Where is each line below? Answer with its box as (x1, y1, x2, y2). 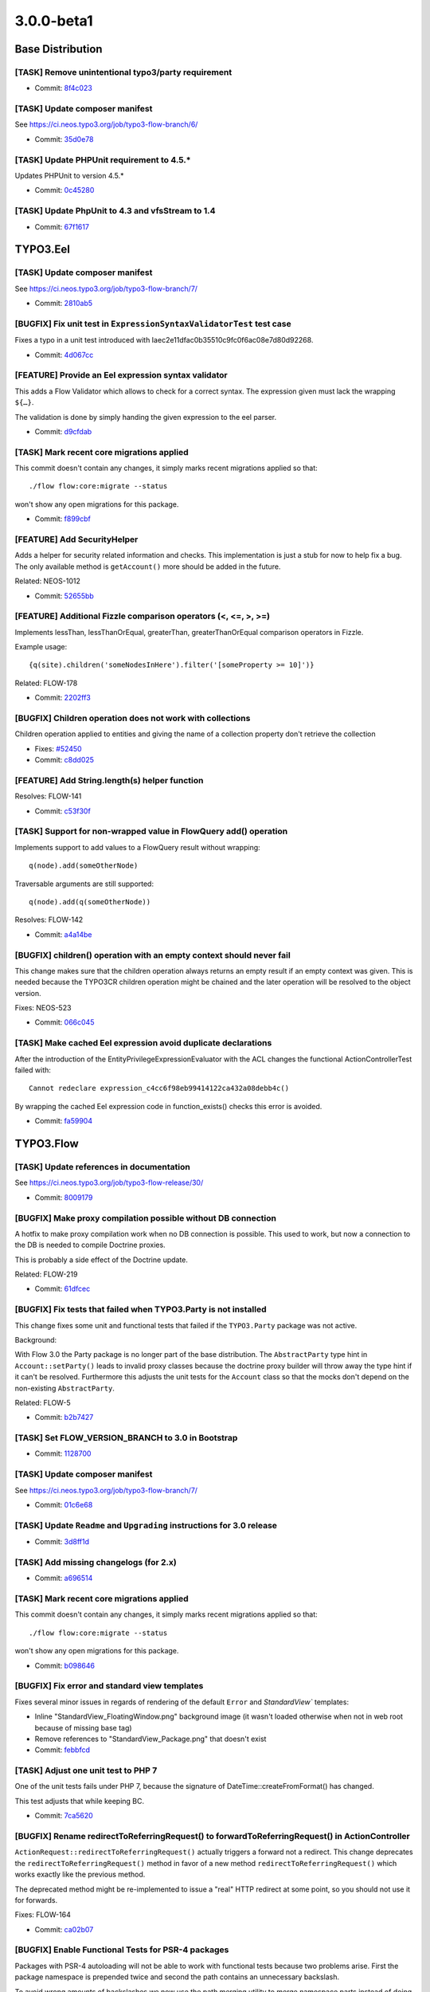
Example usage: (14, 642, 68, 652)
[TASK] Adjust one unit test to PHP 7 (14, 1765, 158, 1776)
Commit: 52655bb (34, 590, 95, 601)
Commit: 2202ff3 (34, 693, 92, 703)
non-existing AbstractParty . (14, 1383, 115, 1393)
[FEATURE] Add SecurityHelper (14, 534, 139, 545)
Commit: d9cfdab (34, 426, 92, 436)
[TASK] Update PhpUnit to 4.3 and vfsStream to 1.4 (14, 206, 216, 217)
